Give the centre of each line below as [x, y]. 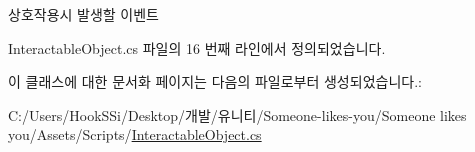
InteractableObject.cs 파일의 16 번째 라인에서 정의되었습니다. [197, 47]
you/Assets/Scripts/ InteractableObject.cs [135, 134]
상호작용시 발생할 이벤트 [84, 14]
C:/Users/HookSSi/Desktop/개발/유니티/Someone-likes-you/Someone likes [237, 114]
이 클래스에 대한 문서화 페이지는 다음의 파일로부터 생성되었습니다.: [215, 81]
